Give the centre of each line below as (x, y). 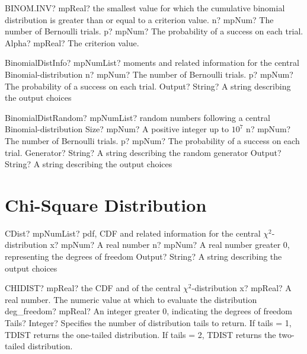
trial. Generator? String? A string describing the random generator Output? (143, 152)
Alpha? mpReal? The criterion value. (72, 42)
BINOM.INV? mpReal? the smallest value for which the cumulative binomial (145, 8)
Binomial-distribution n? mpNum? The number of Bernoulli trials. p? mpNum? (149, 74)
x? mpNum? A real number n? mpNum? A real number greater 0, (170, 245)
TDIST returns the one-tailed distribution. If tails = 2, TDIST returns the (140, 334)
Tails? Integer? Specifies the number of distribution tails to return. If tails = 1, (148, 323)
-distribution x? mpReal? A (242, 288)
